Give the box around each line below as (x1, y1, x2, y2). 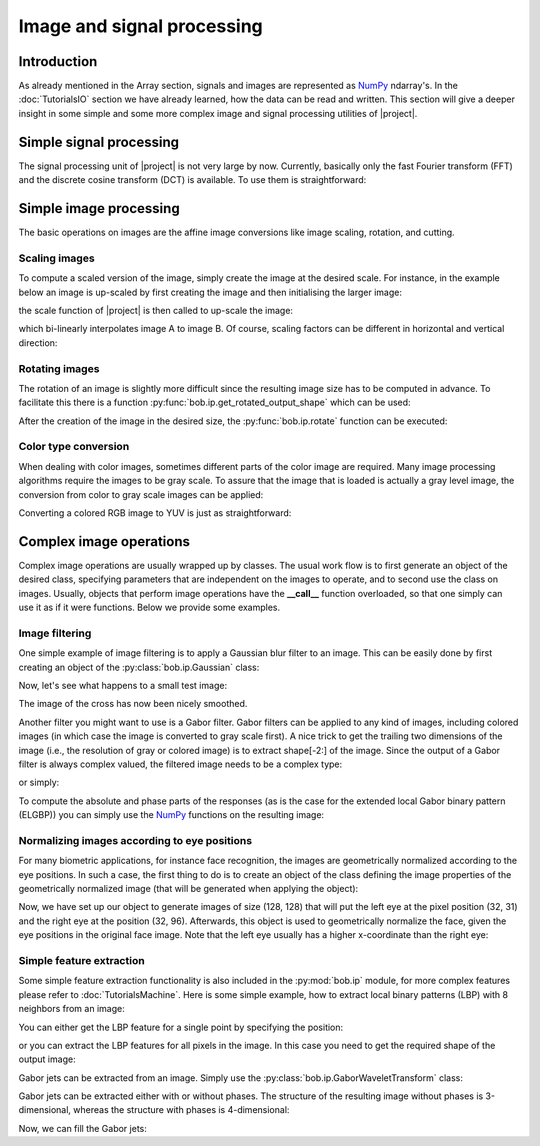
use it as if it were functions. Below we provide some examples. (18, 601, 281, 614)
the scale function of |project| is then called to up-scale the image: (18, 304, 294, 316)
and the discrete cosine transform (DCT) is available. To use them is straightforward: (18, 174, 367, 186)
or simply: (18, 776, 60, 789)
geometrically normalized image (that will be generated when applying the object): (18, 883, 359, 895)
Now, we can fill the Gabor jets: (18, 1122, 147, 1134)
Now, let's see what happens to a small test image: (18, 679, 228, 691)
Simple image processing (18, 200, 180, 217)
